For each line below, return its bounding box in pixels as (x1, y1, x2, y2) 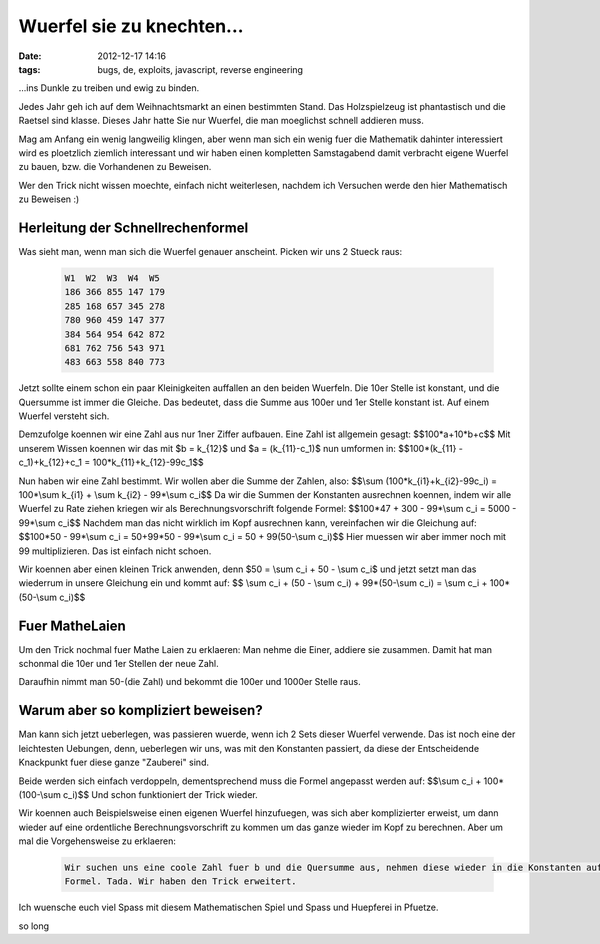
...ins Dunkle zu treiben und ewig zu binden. (18, 82, 200, 94)
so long (18, 920, 50, 932)
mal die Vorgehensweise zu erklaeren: (18, 835, 177, 847)
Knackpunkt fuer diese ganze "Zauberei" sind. (18, 756, 210, 769)
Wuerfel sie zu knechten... (18, 15, 244, 37)
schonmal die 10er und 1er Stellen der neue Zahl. (18, 658, 219, 670)
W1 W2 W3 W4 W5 (64, 272, 160, 284)
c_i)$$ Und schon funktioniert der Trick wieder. (63, 788, 259, 800)
